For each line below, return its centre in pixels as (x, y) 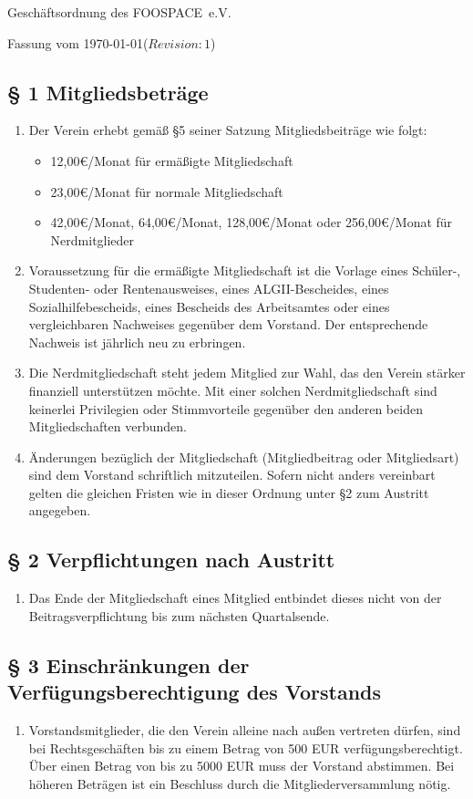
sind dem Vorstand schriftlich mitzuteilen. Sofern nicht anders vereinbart (232, 475)
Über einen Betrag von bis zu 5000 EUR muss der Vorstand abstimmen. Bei (242, 766)
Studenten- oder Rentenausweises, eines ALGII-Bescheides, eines (209, 288)
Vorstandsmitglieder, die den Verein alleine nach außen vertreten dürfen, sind (245, 730)
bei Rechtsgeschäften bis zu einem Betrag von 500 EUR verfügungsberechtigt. (246, 747)
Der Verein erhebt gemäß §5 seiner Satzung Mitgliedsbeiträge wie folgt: (228, 130)
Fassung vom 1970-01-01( (78, 42)
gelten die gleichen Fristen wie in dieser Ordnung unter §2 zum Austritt (229, 492)
